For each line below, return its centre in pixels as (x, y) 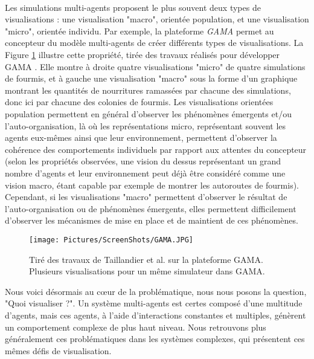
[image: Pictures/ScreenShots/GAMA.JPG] (111, 240)
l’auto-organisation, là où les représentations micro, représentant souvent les (146, 125)
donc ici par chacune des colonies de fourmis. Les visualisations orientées (139, 102)
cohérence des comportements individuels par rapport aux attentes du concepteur (156, 149)
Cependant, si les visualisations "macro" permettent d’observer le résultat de (146, 197)
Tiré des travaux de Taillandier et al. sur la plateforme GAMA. (146, 259)
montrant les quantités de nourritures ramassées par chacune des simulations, (148, 90)
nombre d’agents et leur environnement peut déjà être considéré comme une (145, 173)
